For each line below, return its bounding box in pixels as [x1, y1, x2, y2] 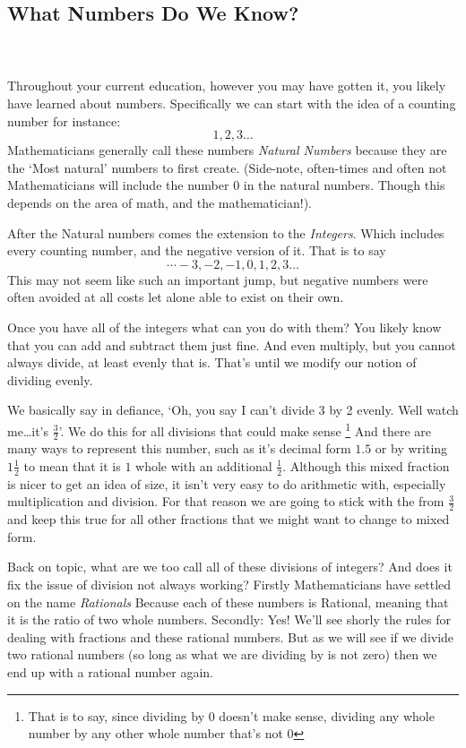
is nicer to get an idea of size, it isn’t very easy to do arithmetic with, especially [7, 474, 446, 493]
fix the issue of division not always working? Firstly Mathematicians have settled [7, 575, 452, 593]
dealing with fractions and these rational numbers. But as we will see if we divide [7, 627, 454, 646]
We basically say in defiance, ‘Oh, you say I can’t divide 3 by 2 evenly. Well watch [7, 400, 459, 419]
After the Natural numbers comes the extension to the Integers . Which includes [7, 223, 444, 242]
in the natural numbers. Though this [243, 176, 445, 194]
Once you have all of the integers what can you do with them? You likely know [7, 317, 442, 336]
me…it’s [7, 421, 49, 440]
